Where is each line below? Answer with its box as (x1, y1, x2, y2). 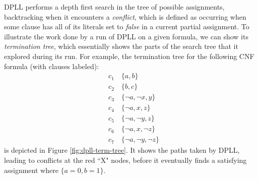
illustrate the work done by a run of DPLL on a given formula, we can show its (4, 31, 248, 41)
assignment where (4, 164, 58, 175)
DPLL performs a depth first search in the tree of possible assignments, (4, 2, 225, 12)
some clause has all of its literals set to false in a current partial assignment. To (4, 21, 249, 32)
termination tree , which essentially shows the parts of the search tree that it (4, 41, 238, 51)
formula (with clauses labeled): (4, 61, 99, 71)
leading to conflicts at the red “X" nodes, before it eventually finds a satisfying (4, 154, 247, 165)
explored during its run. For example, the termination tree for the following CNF (4, 50, 254, 61)
